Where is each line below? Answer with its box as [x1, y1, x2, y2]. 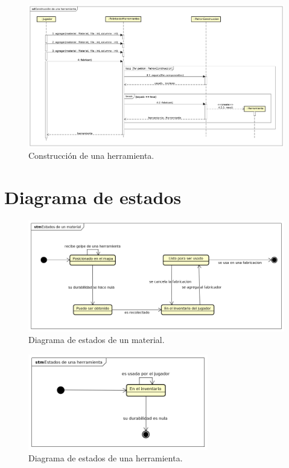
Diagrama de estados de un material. [28, 333, 165, 346]
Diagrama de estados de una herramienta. [28, 452, 183, 464]
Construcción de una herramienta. [28, 149, 154, 162]
